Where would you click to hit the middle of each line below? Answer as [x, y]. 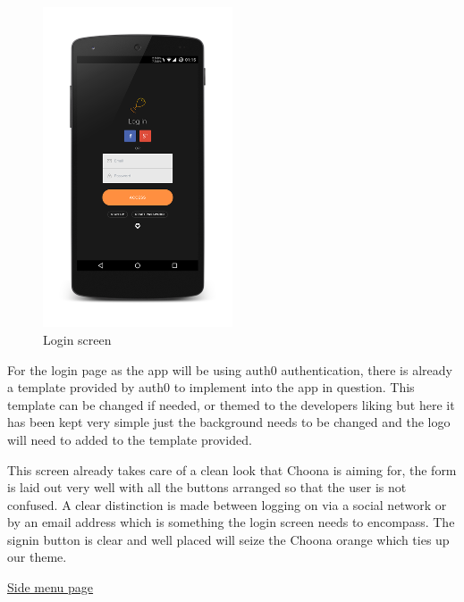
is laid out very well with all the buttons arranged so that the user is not [207, 487]
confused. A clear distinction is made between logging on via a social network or [227, 504]
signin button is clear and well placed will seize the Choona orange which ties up [228, 539]
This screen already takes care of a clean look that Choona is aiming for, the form [232, 469]
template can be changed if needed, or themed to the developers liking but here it [231, 404]
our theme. [37, 557]
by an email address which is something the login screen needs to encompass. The [231, 522]
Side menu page [51, 587]
